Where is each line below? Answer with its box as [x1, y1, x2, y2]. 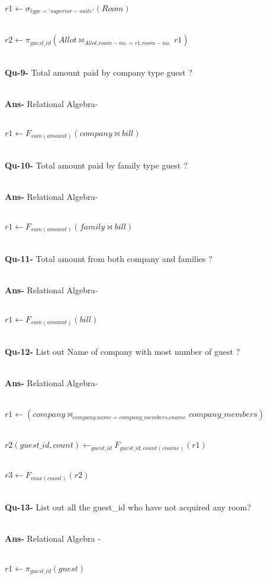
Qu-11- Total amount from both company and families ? [5, 252, 213, 264]
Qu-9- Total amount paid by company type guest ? [5, 66, 192, 78]
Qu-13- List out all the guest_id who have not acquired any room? [5, 501, 251, 513]
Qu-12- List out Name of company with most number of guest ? [5, 345, 240, 358]
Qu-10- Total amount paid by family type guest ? [5, 159, 188, 172]
